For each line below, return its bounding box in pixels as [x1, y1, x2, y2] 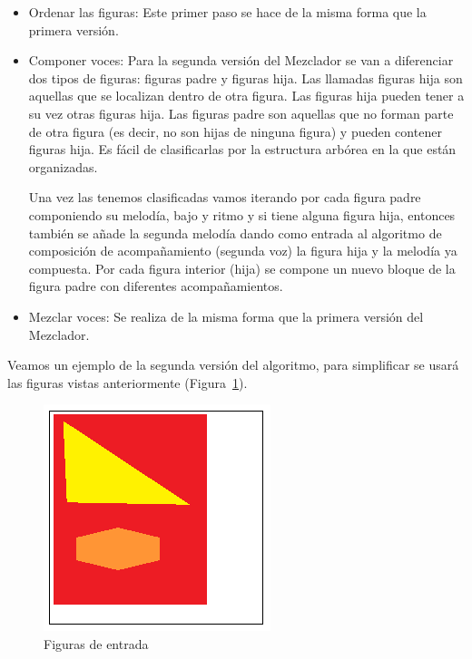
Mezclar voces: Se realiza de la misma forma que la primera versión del [28, 306, 424, 325]
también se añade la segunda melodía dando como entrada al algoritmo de [28, 223, 442, 242]
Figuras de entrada [44, 634, 149, 653]
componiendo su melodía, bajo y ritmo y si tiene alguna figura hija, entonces [28, 205, 456, 224]
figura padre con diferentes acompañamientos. [28, 276, 283, 296]
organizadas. [28, 157, 98, 176]
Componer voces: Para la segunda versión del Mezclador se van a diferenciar [28, 51, 454, 70]
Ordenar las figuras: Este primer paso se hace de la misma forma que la [28, 3, 427, 21]
